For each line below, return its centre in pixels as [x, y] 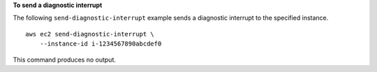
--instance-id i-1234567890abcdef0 [101, 44]
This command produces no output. [65, 59]
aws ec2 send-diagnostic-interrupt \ [90, 34]
